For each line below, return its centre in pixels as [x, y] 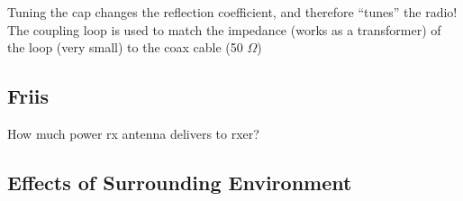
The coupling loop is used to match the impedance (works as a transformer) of [224, 29]
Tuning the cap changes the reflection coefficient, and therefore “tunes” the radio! [232, 12]
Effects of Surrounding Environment [180, 182]
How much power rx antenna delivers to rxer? [133, 133]
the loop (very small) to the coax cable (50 [125, 47]
